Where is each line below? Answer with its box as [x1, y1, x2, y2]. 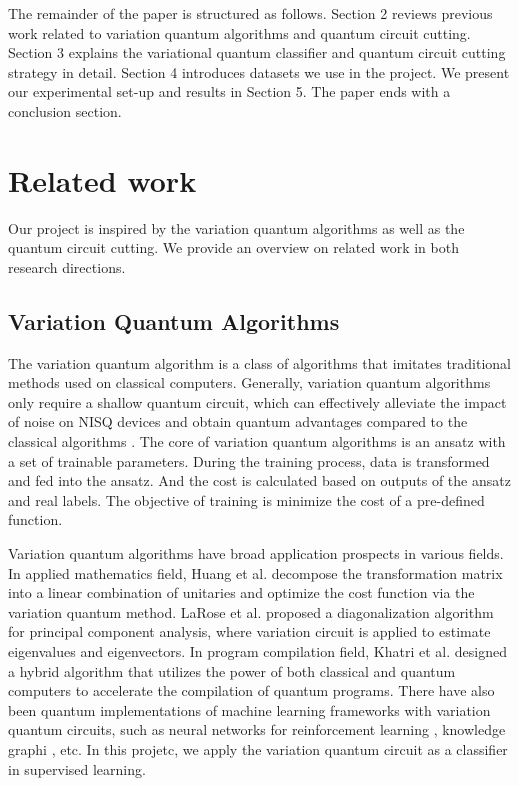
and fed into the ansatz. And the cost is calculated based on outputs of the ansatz [8, 470, 511, 491]
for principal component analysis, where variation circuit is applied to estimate [8, 621, 491, 642]
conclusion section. [8, 100, 122, 121]
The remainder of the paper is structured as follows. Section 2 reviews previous [8, 3, 493, 23]
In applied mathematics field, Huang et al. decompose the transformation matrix [8, 562, 503, 583]
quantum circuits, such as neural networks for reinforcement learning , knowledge [8, 719, 506, 740]
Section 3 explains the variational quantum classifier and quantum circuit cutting [8, 42, 506, 63]
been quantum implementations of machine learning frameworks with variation [8, 699, 491, 720]
